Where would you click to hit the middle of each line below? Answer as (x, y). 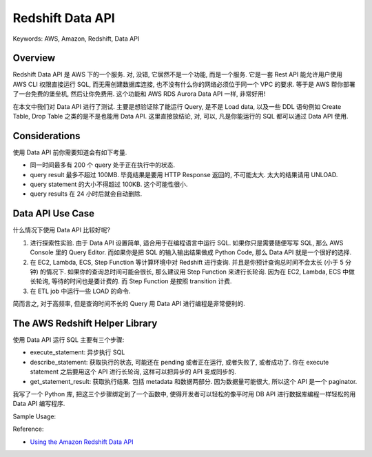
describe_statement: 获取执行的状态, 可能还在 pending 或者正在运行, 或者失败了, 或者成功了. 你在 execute (179, 362)
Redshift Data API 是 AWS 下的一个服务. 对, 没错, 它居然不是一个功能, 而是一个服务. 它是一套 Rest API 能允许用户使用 (178, 74)
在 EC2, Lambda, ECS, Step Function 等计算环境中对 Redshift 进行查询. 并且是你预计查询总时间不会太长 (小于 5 (187, 262)
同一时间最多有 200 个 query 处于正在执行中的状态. (103, 165)
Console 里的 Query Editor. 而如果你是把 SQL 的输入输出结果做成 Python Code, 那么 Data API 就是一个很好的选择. (191, 252)
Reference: (28, 429)
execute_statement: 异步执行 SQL (77, 352)
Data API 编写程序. (39, 404)
